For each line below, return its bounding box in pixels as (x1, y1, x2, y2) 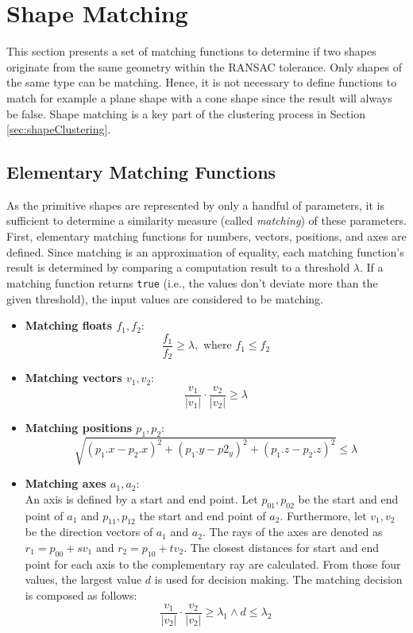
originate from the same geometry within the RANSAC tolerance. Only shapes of (6, 58, 402, 75)
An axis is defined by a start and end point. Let (25, 490, 258, 507)
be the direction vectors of (25, 523, 153, 540)
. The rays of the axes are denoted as (202, 523, 383, 540)
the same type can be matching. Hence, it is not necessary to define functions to (6, 74, 397, 91)
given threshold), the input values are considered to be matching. (6, 290, 323, 307)
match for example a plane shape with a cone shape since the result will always (6, 89, 392, 106)
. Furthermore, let (280, 507, 367, 523)
